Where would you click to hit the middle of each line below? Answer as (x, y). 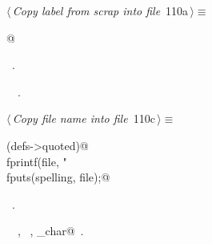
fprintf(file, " (37, 161)
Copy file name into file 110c (84, 118)
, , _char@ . (50, 231)
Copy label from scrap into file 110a (100, 10)
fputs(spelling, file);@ (58, 177)
